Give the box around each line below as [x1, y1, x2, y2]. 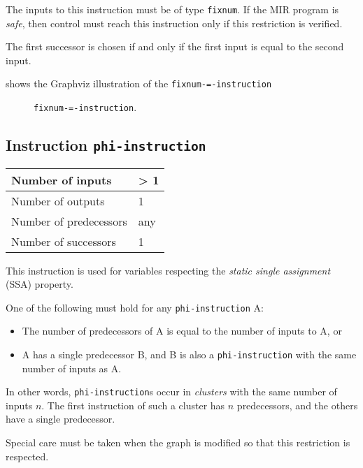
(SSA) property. [6, 277, 73, 291]
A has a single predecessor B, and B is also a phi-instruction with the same [22, 346, 357, 361]
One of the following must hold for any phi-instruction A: [6, 300, 264, 314]
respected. [6, 448, 49, 463]
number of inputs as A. [22, 360, 122, 375]
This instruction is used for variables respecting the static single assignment [6, 263, 331, 277]
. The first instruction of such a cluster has [41, 397, 225, 412]
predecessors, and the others [236, 397, 358, 412]
